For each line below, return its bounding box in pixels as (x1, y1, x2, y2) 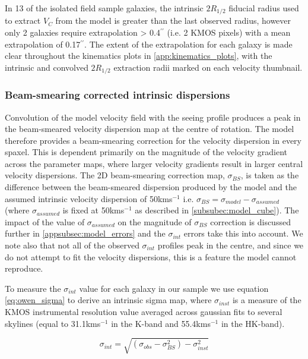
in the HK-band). (221, 317, 285, 329)
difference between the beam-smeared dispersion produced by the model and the (5, 181, 297, 193)
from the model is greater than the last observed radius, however (55, 14, 291, 27)
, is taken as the (240, 169, 299, 181)
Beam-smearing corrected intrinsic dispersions (5, 87, 230, 102)
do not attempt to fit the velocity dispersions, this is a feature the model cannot (5, 250, 297, 263)
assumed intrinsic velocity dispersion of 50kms (5, 192, 173, 204)
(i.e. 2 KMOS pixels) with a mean (167, 26, 291, 39)
